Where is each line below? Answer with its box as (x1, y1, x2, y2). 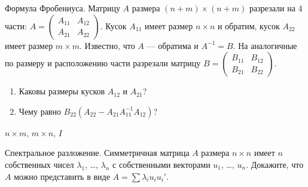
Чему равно (19, 105, 61, 117)
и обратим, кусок (217, 19, 280, 32)
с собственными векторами (112, 158, 211, 170)
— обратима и (147, 39, 199, 51)
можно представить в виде (14, 170, 110, 182)
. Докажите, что (246, 158, 304, 170)
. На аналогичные (233, 39, 297, 51)
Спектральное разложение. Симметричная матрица (5, 146, 190, 159)
